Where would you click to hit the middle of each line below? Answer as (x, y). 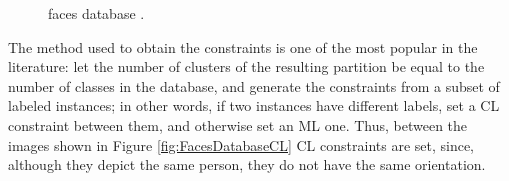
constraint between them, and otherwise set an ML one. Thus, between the (238, 124)
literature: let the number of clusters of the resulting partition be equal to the (246, 66)
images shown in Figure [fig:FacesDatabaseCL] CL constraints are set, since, (241, 144)
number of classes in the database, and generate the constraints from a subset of (254, 85)
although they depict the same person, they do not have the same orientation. (247, 164)
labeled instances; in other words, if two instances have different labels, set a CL (254, 105)
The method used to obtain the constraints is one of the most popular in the (243, 46)
